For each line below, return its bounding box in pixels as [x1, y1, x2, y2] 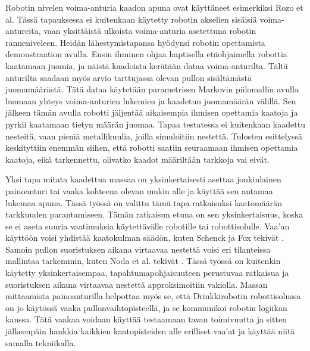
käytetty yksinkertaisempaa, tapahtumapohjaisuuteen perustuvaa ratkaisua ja [5, 266, 289, 279]
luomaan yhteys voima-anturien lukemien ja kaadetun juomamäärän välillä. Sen [5, 94, 296, 107]
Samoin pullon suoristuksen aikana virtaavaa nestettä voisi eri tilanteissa [5, 243, 271, 255]
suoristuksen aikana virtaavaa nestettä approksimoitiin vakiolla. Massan [5, 278, 268, 290]
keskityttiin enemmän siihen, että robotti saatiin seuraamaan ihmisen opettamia [5, 141, 298, 154]
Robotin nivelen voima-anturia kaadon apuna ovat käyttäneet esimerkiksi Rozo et [5, 1, 303, 13]
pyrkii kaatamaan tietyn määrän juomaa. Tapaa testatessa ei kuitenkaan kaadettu [5, 117, 305, 130]
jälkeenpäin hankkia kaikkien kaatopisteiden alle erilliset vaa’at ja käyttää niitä [5, 325, 295, 337]
